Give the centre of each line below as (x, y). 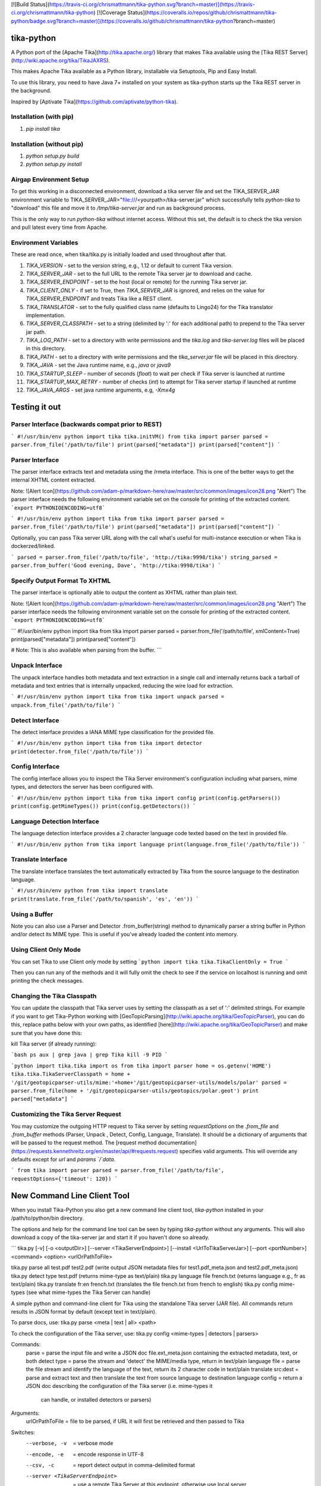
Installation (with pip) (43, 117)
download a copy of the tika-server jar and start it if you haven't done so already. (110, 1237)
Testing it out (36, 407)
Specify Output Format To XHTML (61, 581)
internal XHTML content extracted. (53, 480)
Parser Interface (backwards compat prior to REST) (86, 424)
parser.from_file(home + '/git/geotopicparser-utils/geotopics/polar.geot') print (135, 1090)
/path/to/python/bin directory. (48, 1218)
